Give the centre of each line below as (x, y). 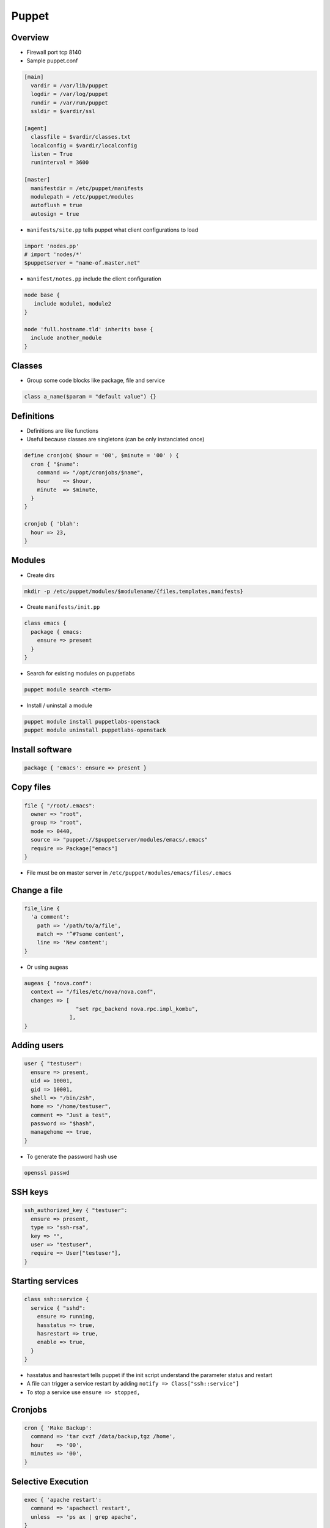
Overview (30, 38)
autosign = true (55, 214)
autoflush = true (57, 205)
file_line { (42, 908)
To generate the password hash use (72, 1156)
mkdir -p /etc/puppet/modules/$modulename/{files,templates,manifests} (134, 591)
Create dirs (41, 575)
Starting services (45, 1281)
